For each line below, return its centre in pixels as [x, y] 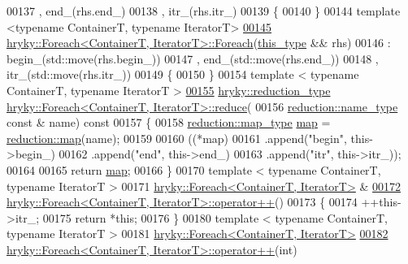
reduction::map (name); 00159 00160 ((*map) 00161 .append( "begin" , [177, 138]
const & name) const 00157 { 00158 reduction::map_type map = [169, 122]
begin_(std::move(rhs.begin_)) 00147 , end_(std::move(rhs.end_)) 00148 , [193, 58]
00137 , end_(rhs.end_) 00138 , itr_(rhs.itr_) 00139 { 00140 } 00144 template [204, 11]
